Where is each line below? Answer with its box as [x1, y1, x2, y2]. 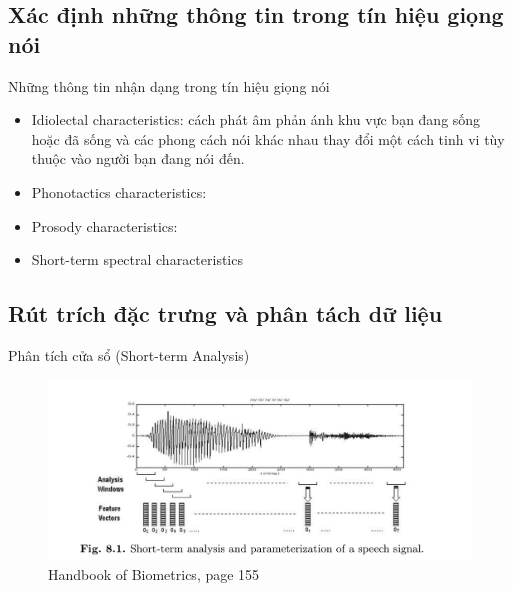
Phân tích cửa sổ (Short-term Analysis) [8, 344, 250, 365]
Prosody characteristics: [31, 215, 178, 236]
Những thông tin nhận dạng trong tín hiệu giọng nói [8, 75, 330, 96]
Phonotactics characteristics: [31, 181, 207, 202]
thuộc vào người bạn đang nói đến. [31, 148, 245, 169]
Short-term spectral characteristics [31, 249, 243, 270]
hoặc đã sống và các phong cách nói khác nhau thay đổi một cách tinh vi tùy [31, 128, 505, 149]
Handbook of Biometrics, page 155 [48, 564, 260, 585]
